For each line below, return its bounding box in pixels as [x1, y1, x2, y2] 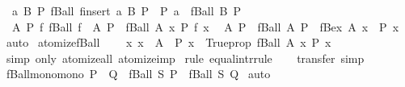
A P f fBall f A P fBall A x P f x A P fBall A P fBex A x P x [11, 18, 399, 35]
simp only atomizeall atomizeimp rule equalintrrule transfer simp [6, 49, 365, 66]
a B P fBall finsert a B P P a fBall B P [11, 2, 242, 19]
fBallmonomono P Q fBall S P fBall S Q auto [6, 65, 271, 82]
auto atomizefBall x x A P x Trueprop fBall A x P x [6, 34, 331, 51]
